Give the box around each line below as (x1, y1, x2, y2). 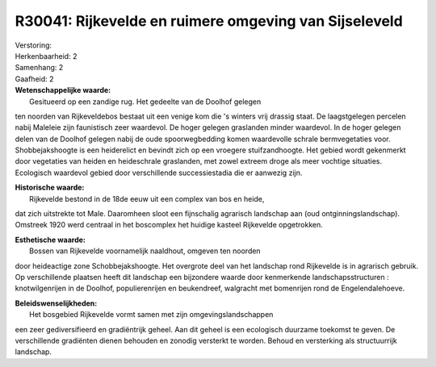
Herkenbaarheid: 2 (15, 51, 78, 60)
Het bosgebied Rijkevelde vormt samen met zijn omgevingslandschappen (29, 310, 274, 319)
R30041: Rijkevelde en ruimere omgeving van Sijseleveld (15, 12, 403, 30)
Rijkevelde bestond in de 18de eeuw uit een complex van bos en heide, (29, 194, 265, 203)
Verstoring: (15, 40, 52, 50)
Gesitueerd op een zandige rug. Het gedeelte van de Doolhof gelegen (29, 97, 262, 106)
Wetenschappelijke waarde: (15, 85, 111, 95)
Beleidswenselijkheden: (15, 298, 98, 308)
